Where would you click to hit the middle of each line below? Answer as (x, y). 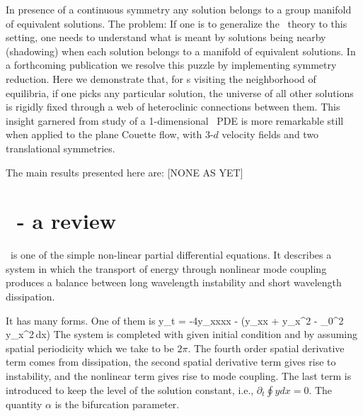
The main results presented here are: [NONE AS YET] (125, 172)
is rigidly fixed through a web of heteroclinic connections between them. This (173, 107)
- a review (67, 221)
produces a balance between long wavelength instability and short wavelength (174, 282)
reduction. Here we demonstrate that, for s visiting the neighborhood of (161, 78)
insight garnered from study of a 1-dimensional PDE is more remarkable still (175, 120)
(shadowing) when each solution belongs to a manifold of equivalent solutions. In (181, 51)
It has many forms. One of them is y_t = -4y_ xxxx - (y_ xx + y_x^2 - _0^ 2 (175, 320)
